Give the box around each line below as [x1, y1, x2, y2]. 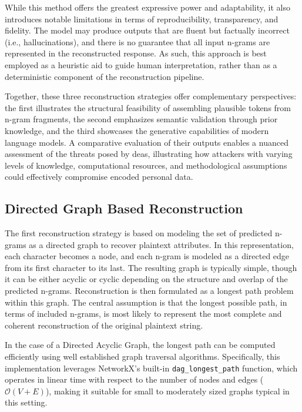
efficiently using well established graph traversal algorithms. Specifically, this [5, 350, 280, 363]
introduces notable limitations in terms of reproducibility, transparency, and [5, 12, 278, 25]
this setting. [5, 396, 48, 408]
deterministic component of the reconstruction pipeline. [5, 70, 204, 82]
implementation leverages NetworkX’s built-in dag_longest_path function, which [5, 361, 298, 374]
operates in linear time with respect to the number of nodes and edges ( [5, 373, 264, 386]
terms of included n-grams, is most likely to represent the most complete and [5, 307, 282, 320]
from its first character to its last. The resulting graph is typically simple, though [5, 261, 297, 273]
